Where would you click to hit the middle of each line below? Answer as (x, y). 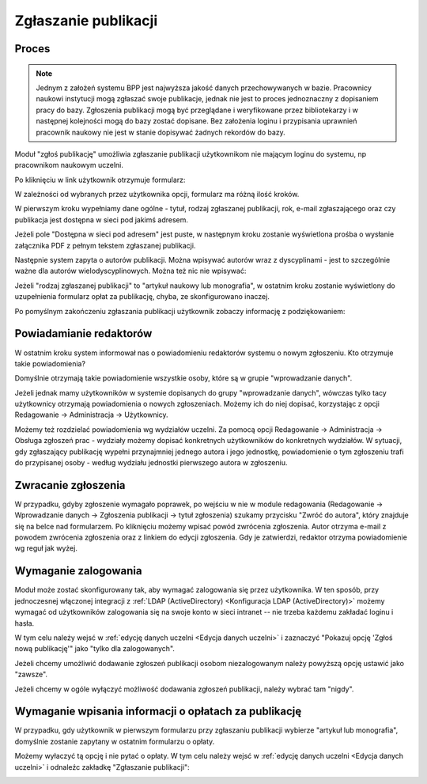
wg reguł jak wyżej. (46, 548)
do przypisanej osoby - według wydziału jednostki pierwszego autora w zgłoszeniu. (151, 463)
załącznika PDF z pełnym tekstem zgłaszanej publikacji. (105, 245)
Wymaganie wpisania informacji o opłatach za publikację (158, 712)
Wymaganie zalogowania (78, 571)
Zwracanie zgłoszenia (70, 485)
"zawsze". (31, 674)
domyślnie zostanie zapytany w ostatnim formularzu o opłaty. (115, 741)
